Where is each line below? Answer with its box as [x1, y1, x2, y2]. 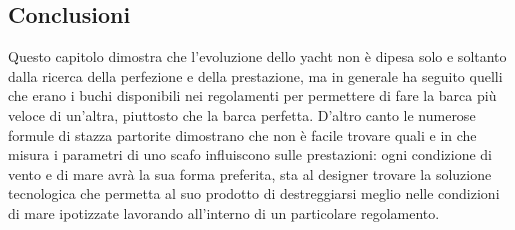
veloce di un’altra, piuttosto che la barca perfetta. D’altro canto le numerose [8, 104, 476, 125]
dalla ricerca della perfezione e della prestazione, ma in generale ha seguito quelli [8, 65, 503, 86]
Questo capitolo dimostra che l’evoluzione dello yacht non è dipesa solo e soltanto [8, 46, 507, 67]
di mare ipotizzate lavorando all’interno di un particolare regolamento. [8, 202, 440, 223]
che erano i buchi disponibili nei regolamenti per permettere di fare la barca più [8, 85, 497, 106]
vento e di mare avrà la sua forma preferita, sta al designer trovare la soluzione [8, 163, 492, 184]
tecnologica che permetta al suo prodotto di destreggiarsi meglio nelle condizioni [8, 183, 500, 204]
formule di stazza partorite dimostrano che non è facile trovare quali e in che [8, 124, 477, 145]
